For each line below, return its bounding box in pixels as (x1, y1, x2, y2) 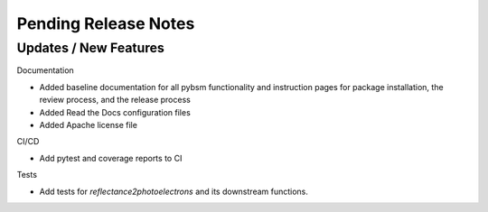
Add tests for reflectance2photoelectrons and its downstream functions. (39, 186, 309, 197)
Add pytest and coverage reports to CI (39, 152, 183, 163)
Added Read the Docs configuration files (39, 106, 192, 117)
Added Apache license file (39, 119, 137, 130)
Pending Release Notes (16, 14, 195, 33)
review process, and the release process (39, 95, 192, 106)
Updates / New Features (16, 40, 164, 56)
